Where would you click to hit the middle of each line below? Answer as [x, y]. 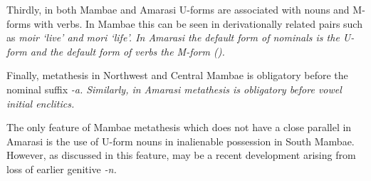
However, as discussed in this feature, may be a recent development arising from [181, 155]
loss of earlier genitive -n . [62, 169]
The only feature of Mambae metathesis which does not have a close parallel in [179, 127]
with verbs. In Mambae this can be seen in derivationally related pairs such [198, 23]
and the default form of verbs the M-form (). [127, 51]
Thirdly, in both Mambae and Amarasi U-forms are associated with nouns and [178, 9]
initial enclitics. [41, 103]
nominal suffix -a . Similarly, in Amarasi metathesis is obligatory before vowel [174, 89]
